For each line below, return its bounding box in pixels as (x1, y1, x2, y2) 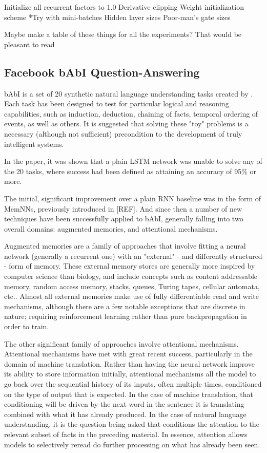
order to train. (4, 321, 49, 332)
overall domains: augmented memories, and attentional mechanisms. (4, 223, 218, 234)
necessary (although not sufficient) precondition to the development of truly (4, 128, 242, 139)
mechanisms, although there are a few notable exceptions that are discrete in (4, 300, 245, 311)
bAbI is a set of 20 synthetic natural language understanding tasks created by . (4, 88, 253, 99)
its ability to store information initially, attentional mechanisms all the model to (4, 368, 256, 379)
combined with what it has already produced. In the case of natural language (4, 408, 247, 419)
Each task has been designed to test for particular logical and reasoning (4, 98, 229, 109)
